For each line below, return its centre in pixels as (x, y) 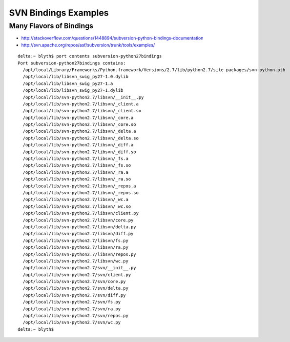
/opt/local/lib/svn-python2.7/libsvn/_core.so (79, 125)
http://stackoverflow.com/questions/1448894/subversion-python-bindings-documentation (112, 38)
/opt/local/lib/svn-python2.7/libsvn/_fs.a (76, 159)
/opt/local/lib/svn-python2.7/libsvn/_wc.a (76, 200)
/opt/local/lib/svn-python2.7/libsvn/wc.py (76, 261)
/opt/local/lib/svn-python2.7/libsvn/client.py (81, 213)
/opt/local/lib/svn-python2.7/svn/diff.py (74, 295)
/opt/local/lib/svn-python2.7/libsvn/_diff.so (79, 152)
